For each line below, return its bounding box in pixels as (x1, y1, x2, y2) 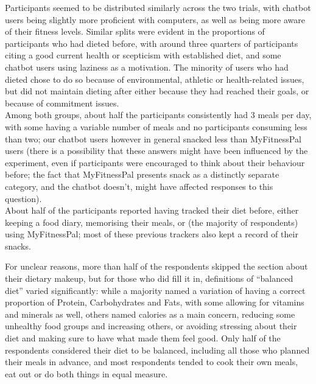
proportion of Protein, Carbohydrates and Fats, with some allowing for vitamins (5, 296, 304, 309)
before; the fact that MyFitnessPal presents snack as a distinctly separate (5, 168, 279, 181)
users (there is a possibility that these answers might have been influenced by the (5, 144, 308, 157)
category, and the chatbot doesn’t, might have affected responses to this (5, 180, 273, 192)
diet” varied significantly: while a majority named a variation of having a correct (5, 284, 306, 296)
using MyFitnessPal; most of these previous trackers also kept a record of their (5, 228, 298, 240)
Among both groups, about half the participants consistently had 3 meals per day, (5, 108, 312, 121)
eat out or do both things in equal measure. (5, 367, 168, 380)
